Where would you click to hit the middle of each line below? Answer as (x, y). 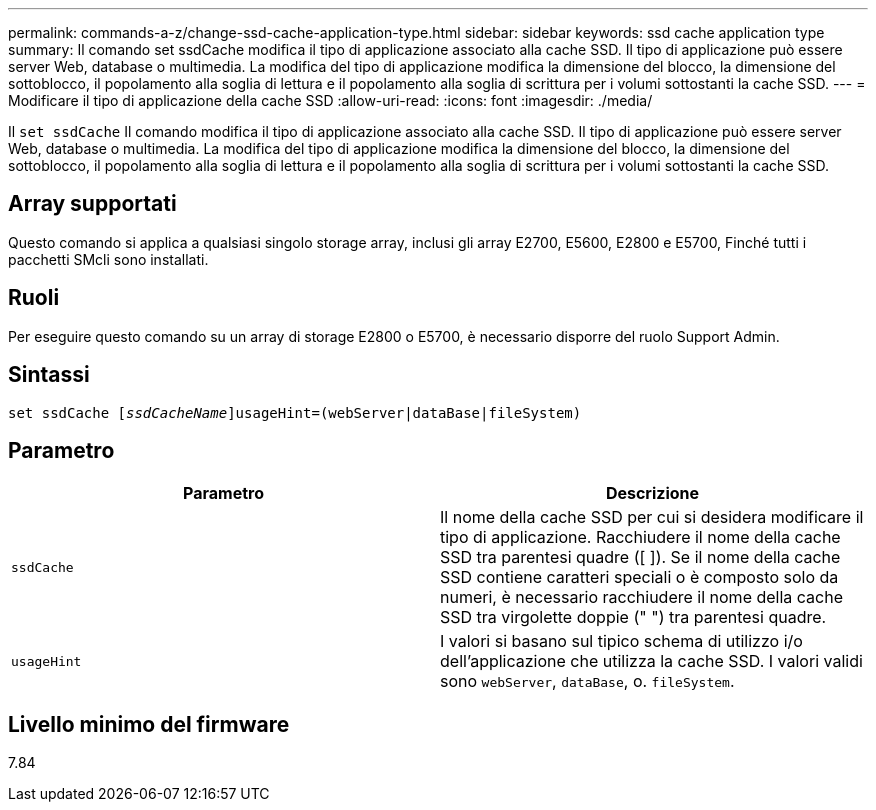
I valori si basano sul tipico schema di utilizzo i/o (621, 641)
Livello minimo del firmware (149, 724)
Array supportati (92, 204)
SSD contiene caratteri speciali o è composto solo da (639, 577)
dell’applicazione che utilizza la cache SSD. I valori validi (651, 661)
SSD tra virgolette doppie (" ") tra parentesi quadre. (633, 617)
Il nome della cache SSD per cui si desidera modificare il (652, 517)
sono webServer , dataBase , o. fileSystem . (587, 681)
